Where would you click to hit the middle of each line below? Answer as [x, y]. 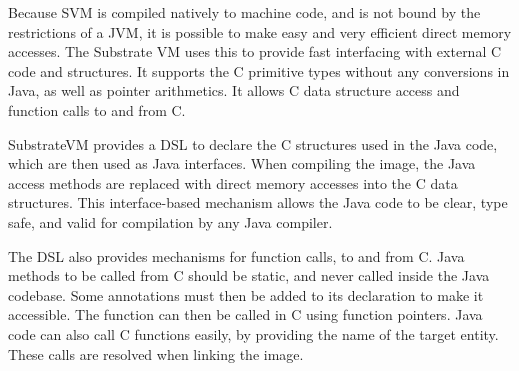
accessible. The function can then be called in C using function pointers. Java [245, 314]
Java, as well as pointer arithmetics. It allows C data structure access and [234, 90]
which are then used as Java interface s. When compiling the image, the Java [242, 163]
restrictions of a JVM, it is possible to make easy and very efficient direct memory [260, 31]
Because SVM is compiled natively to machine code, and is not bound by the [244, 12]
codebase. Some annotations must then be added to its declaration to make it [246, 294]
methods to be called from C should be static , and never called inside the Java [249, 275]
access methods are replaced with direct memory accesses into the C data [233, 182]
